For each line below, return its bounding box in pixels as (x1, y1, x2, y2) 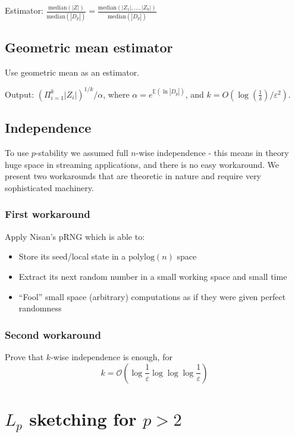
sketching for (29, 406, 137, 430)
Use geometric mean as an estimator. (5, 65, 140, 78)
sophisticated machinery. (5, 181, 94, 193)
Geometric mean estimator (5, 38, 173, 57)
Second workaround (5, 327, 101, 342)
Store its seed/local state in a (18, 250, 126, 263)
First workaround (5, 207, 90, 221)
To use (5, 146, 29, 159)
